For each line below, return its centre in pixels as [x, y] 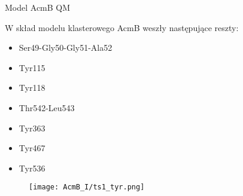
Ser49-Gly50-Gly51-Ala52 [66, 48]
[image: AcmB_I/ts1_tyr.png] [87, 187]
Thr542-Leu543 [47, 107]
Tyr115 [32, 67]
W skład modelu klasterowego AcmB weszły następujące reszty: [122, 27]
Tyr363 [32, 128]
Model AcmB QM [38, 7]
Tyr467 [32, 148]
